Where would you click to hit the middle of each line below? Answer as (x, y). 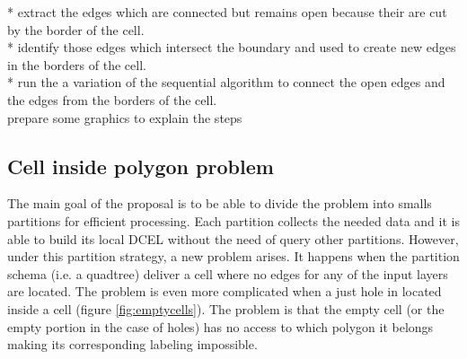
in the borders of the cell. (77, 64)
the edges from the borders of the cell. (112, 99)
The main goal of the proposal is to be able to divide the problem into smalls (220, 203)
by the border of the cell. (76, 29)
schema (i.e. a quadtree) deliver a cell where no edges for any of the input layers (228, 273)
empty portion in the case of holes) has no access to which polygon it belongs (220, 326)
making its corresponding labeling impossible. (132, 344)
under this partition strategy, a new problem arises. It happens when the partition (233, 256)
